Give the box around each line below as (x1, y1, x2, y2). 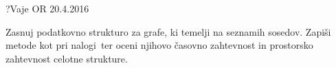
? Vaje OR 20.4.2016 (5, 1, 89, 15)
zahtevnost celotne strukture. (5, 51, 128, 65)
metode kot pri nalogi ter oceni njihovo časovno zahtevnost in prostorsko (5, 38, 313, 52)
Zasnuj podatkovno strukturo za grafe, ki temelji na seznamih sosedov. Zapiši (5, 24, 331, 38)
